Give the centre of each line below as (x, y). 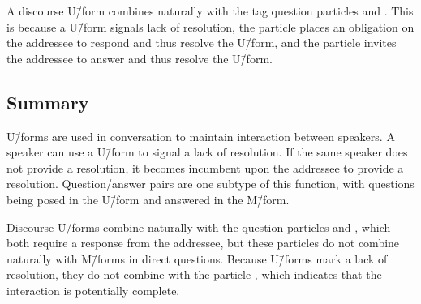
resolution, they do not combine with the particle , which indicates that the (194, 274)
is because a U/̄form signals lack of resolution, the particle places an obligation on (210, 26)
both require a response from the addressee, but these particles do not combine (203, 243)
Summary (48, 102)
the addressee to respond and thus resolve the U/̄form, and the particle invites (202, 43)
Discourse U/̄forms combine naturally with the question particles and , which (199, 227)
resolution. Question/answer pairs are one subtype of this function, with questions (210, 184)
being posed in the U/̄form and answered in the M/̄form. (148, 199)
